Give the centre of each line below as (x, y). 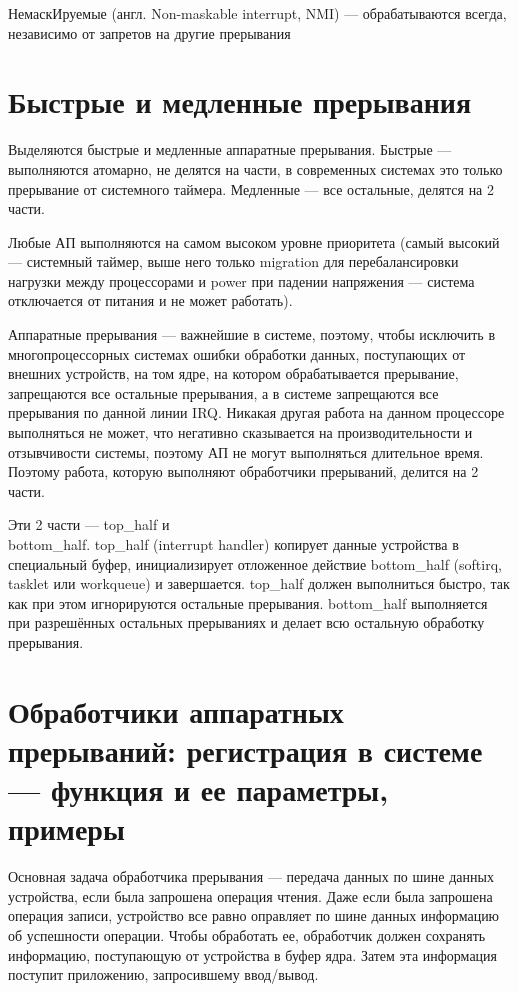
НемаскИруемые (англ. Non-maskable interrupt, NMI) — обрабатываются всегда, (257, 13)
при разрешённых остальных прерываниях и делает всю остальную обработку (246, 622)
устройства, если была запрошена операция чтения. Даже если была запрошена (250, 895)
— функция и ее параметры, (198, 789)
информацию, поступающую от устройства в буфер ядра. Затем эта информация (253, 954)
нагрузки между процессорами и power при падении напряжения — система (241, 280)
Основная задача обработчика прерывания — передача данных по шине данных (251, 876)
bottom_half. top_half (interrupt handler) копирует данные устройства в (233, 544)
